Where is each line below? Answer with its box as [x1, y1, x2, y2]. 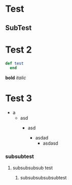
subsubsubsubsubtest [20, 174, 67, 180]
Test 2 [5, 44, 32, 55]
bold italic [5, 75, 26, 81]
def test [5, 61, 24, 66]
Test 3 [5, 92, 32, 104]
